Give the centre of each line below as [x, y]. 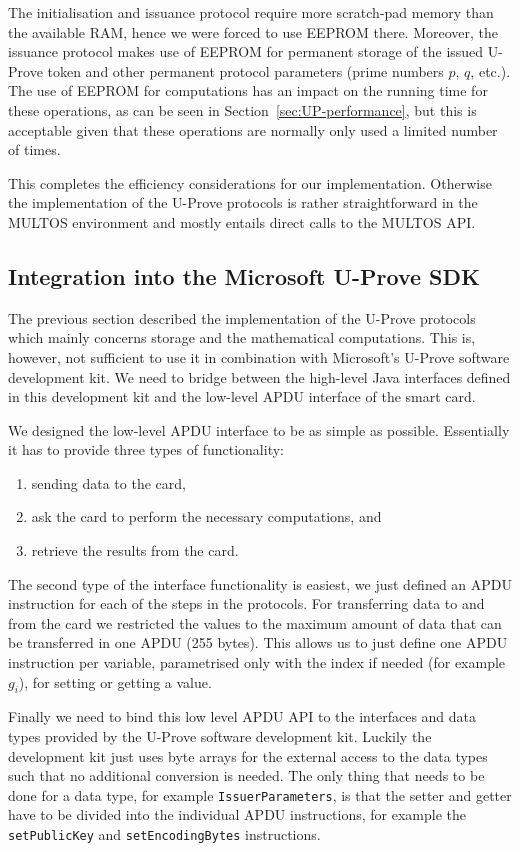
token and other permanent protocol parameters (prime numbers [245, 70]
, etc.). [490, 70]
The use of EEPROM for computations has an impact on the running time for [248, 90]
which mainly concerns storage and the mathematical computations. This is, [242, 337]
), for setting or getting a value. [115, 681]
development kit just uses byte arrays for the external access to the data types [248, 755]
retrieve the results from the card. [135, 550]
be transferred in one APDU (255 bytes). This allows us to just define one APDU [258, 642]
